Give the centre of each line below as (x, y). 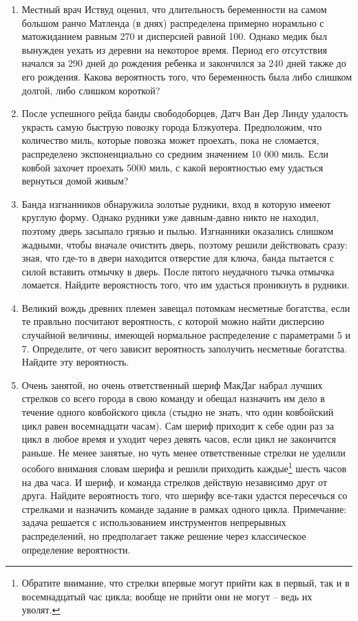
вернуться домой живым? (75, 181)
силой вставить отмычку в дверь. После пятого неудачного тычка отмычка (178, 271)
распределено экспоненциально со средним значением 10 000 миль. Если (175, 153)
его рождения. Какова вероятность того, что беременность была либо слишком (187, 76)
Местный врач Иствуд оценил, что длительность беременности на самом (174, 9)
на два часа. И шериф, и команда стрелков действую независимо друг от (175, 482)
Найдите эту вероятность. (75, 362)
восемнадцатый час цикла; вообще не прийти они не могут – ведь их (167, 596)
